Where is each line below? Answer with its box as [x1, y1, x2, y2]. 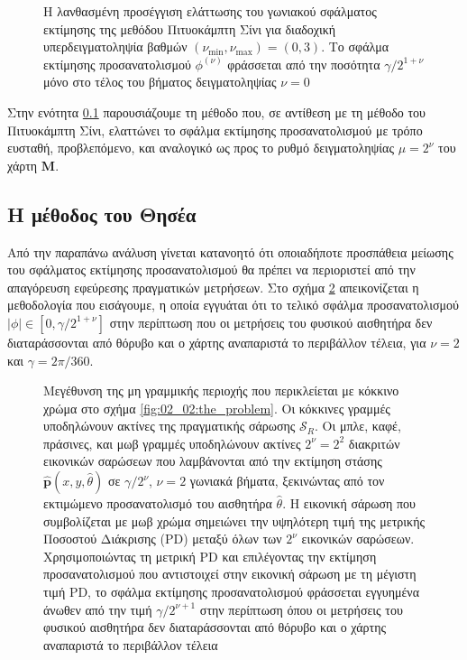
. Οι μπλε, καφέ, [315, 416, 401, 435]
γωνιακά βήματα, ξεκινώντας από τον [189, 471, 385, 490]
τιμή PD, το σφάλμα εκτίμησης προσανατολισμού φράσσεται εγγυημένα [43, 582, 420, 601]
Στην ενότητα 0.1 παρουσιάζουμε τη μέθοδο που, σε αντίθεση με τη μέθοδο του [7, 102, 426, 121]
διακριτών [348, 433, 400, 452]
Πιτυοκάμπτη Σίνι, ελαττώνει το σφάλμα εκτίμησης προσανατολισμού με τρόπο [7, 120, 423, 139]
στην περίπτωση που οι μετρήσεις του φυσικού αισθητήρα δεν [109, 312, 433, 331]
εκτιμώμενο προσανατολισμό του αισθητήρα [43, 494, 272, 513]
